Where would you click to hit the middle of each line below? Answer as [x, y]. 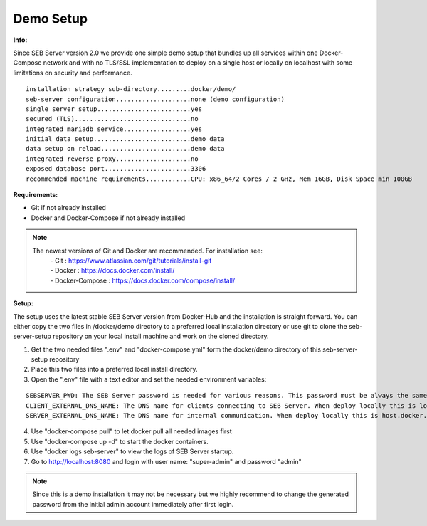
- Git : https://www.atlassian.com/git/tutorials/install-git [131, 261]
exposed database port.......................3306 [116, 169]
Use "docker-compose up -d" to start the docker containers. [120, 441]
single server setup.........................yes [114, 109]
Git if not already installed [69, 208]
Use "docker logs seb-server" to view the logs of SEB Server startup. [132, 451]
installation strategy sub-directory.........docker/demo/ [131, 89]
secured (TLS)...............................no [112, 119]
